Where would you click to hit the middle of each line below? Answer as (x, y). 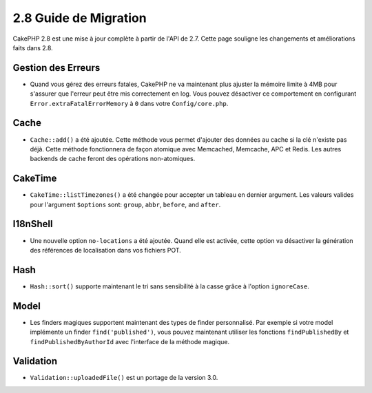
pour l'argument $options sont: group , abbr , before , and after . (125, 204)
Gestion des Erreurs (56, 68)
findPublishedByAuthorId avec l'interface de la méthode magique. (130, 341)
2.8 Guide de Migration (80, 18)
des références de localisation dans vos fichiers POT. (106, 250)
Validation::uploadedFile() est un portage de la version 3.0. (124, 378)
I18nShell (33, 224)
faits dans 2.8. (33, 47)
